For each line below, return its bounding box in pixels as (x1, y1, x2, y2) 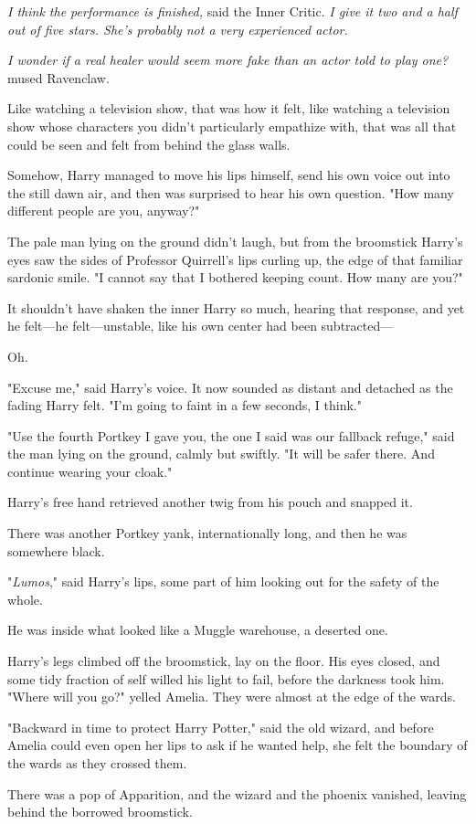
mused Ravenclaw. (7, 68, 110, 87)
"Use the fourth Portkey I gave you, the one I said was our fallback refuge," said (7, 426, 455, 445)
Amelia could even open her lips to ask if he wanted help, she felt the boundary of (7, 735, 468, 755)
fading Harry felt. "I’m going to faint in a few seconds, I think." (7, 396, 362, 415)
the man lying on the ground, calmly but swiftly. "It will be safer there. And (7, 444, 435, 463)
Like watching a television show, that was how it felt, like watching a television (7, 99, 450, 118)
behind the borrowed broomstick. (7, 802, 193, 821)
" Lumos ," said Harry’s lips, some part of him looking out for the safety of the (7, 572, 439, 591)
